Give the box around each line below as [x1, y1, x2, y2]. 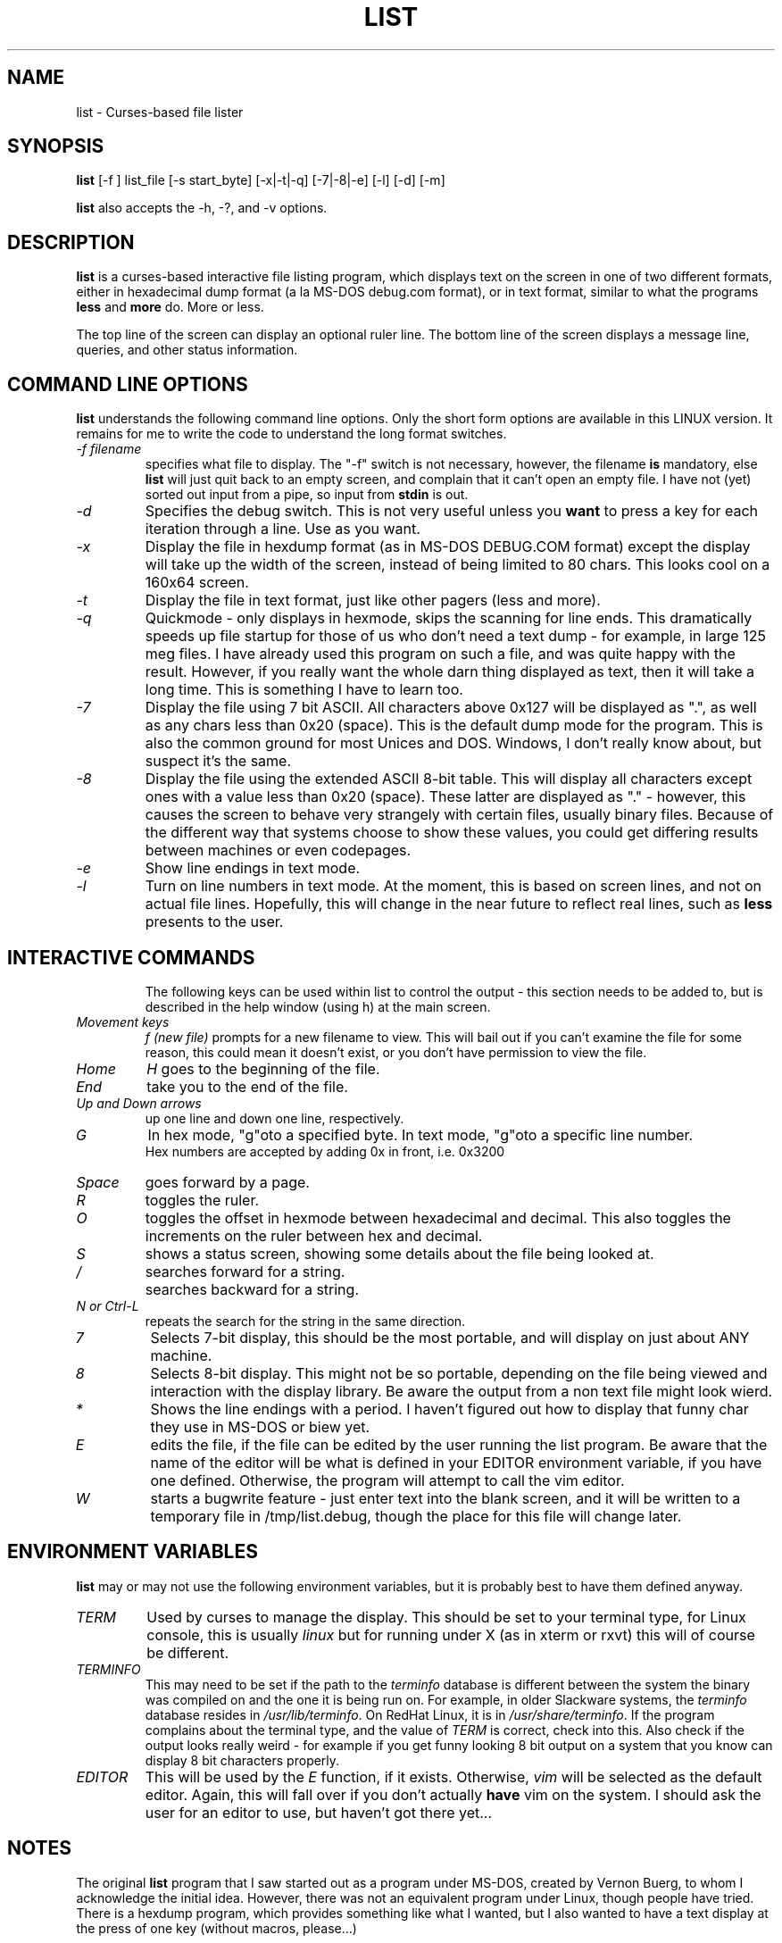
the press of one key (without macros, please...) [76, 1920, 357, 1936]
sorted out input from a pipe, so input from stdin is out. [145, 487, 469, 503]
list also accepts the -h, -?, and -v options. [76, 200, 328, 216]
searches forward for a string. [145, 1262, 345, 1280]
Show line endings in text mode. [145, 859, 361, 878]
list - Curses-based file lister [76, 104, 244, 120]
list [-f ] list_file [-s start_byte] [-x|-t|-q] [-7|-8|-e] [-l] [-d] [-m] [76, 172, 445, 188]
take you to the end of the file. [146, 1077, 348, 1096]
